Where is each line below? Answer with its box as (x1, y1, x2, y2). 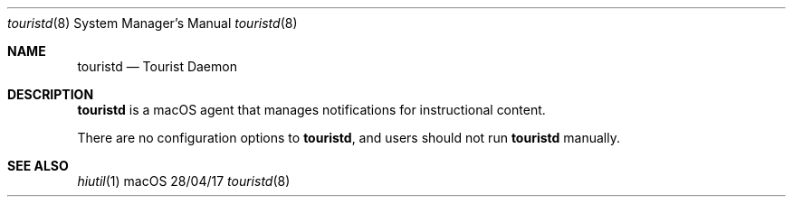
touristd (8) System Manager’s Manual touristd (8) (7, 15, 298, 31)
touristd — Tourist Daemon (77, 59, 237, 74)
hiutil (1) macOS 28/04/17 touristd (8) (77, 173, 291, 189)
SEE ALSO (7, 158, 69, 173)
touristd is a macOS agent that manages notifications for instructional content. (77, 102, 546, 117)
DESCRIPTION (7, 87, 94, 102)
